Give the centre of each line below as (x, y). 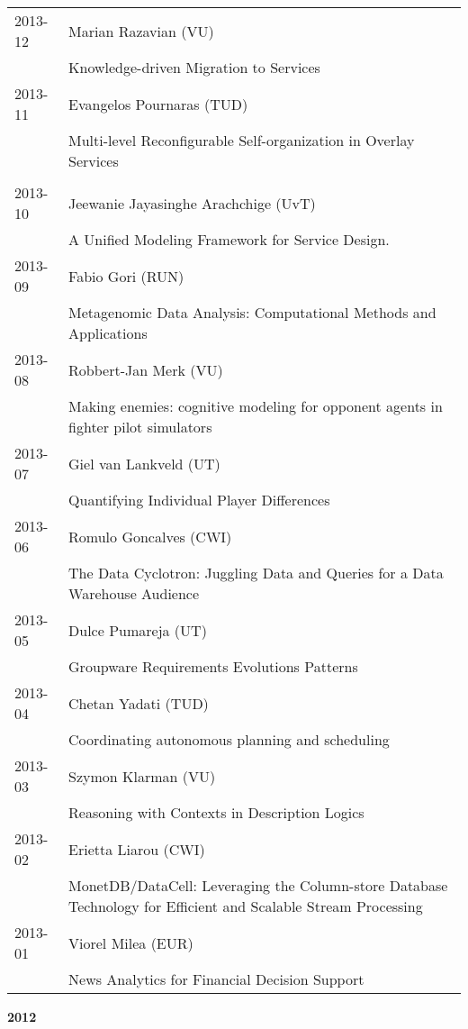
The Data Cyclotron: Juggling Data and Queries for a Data (256, 573)
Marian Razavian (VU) (141, 31)
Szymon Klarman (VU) (142, 776)
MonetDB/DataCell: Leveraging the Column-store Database (258, 885)
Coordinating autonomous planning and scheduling (229, 739)
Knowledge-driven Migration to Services (194, 67)
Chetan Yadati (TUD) (139, 703)
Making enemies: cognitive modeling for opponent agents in (256, 406)
